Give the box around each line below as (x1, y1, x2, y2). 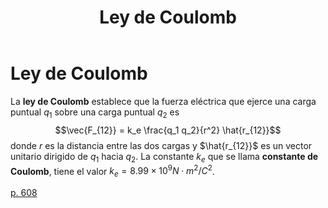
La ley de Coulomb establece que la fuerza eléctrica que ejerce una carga (10, 95, 317, 107)
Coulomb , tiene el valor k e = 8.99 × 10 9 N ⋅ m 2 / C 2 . (10, 163, 215, 179)
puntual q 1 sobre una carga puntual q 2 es (10, 106, 180, 120)
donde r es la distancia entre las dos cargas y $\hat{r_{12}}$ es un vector (10, 139, 313, 151)
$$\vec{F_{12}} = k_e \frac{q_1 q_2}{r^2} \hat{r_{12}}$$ (54, 124, 282, 136)
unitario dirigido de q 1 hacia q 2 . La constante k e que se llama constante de (10, 150, 319, 165)
